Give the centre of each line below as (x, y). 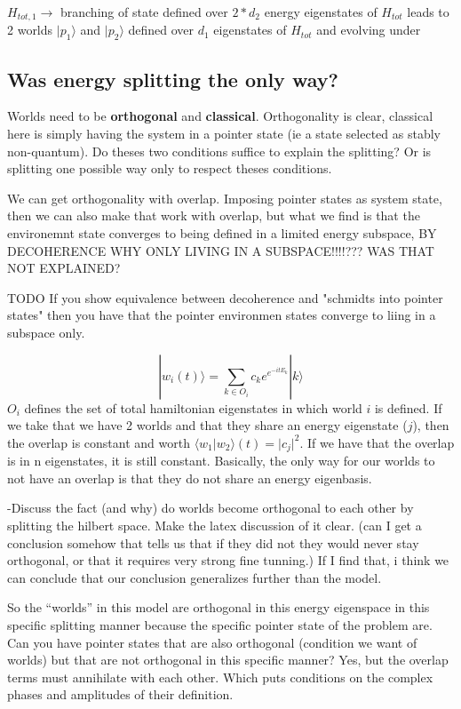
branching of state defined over (144, 12)
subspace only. (46, 332)
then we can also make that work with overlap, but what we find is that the (214, 215)
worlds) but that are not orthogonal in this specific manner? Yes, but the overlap (228, 660)
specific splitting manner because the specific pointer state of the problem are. (220, 624)
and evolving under (369, 30)
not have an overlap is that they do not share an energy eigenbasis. (190, 478)
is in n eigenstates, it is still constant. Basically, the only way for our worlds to (221, 461)
